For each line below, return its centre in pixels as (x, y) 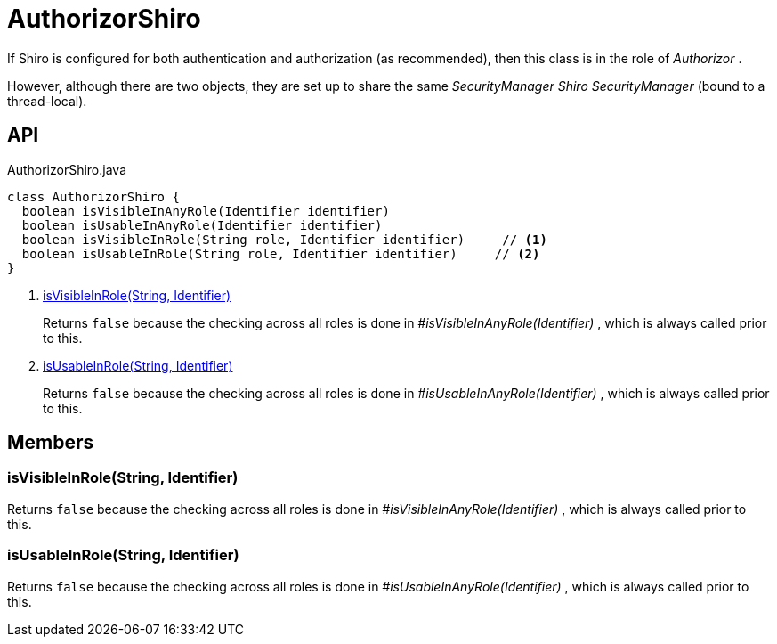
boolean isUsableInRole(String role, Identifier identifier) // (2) (281, 253)
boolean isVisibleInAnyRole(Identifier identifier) (206, 211)
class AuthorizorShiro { (93, 196)
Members (51, 443)
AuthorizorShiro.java (67, 169)
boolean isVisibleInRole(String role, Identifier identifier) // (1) (284, 239)
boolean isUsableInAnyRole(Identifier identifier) (202, 225)
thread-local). (47, 101)
